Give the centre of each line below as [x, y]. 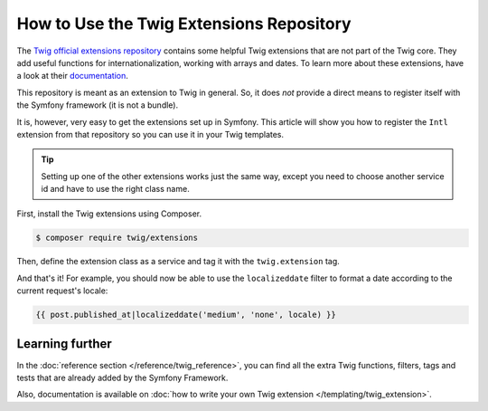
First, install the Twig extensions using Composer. [109, 214]
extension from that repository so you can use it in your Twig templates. [150, 134]
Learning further [64, 344]
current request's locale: [62, 291]
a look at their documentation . [72, 76]
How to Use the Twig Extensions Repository [184, 24]
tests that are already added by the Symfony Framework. [122, 378]
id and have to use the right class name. [115, 189]
